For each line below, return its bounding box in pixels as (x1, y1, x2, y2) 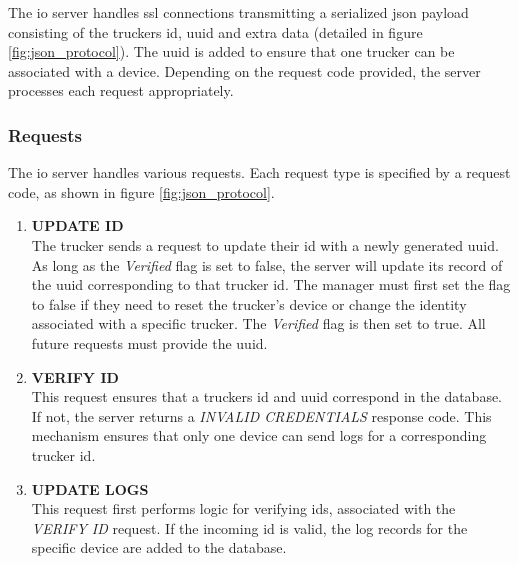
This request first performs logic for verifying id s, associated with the (31, 498, 456, 519)
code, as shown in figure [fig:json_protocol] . (8, 181, 275, 202)
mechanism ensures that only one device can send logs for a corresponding (31, 425, 487, 446)
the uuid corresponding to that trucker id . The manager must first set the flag (31, 274, 511, 295)
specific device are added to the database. (31, 537, 287, 558)
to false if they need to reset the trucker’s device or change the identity (31, 293, 467, 314)
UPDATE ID (31, 215, 124, 236)
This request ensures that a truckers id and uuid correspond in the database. (31, 386, 503, 407)
